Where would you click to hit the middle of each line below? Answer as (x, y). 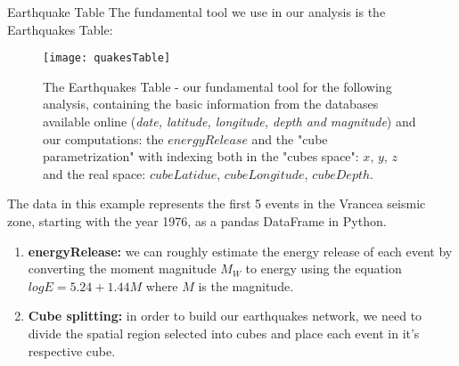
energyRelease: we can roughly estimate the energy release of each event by (240, 251)
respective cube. (72, 350)
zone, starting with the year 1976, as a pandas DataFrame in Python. (197, 221)
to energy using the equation (324, 268)
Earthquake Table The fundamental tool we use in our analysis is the (197, 12)
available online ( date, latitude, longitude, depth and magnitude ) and (229, 122)
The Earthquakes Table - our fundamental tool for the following (217, 86)
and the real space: (94, 173)
